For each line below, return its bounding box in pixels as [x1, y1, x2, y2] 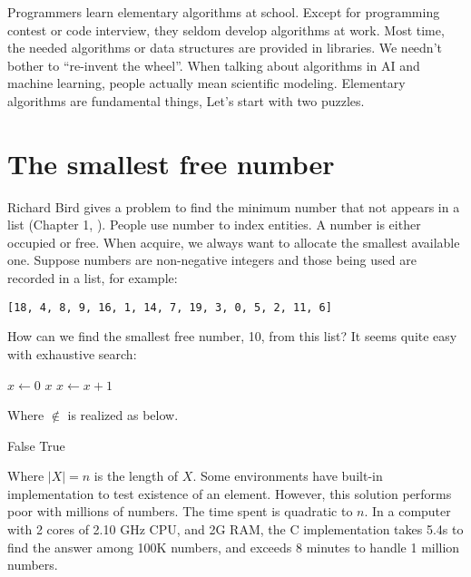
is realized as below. [67, 406, 179, 425]
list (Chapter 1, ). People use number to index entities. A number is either [7, 215, 421, 234]
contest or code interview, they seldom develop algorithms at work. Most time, [7, 20, 445, 39]
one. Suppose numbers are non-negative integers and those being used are [7, 250, 417, 269]
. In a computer [364, 502, 451, 521]
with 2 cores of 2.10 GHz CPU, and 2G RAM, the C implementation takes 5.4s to [7, 520, 464, 539]
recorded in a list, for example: [7, 269, 178, 288]
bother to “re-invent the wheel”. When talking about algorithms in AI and [7, 55, 420, 74]
